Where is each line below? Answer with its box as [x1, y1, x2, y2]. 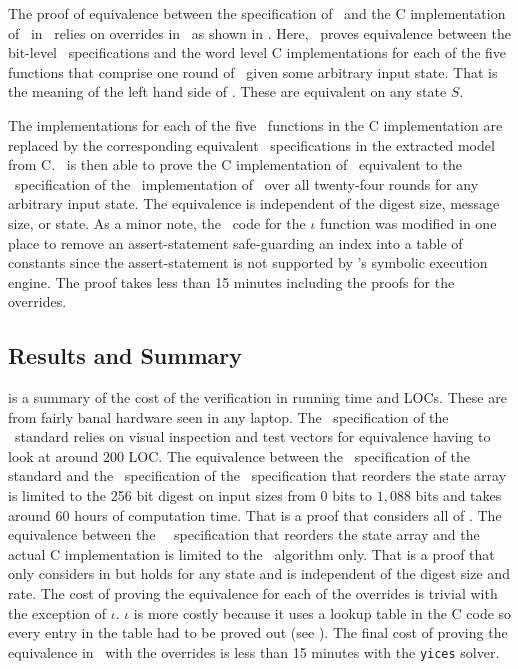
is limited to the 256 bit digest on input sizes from [8, 485, 316, 506]
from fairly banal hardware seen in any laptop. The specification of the [8, 406, 449, 427]
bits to [332, 485, 373, 506]
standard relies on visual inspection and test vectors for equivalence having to [14, 426, 491, 447]
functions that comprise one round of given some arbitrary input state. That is [8, 61, 498, 82]
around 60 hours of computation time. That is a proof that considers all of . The [8, 504, 502, 525]
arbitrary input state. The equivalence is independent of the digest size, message [8, 193, 500, 214]
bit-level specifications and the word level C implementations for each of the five [8, 42, 507, 63]
